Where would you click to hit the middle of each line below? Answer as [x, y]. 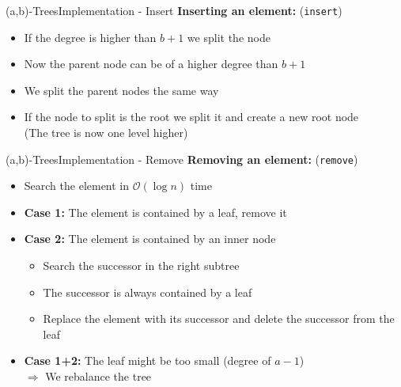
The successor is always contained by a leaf [148, 292]
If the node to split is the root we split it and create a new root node [191, 117]
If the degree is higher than [90, 37]
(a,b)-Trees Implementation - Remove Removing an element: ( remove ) [182, 159]
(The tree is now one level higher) [106, 133]
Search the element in [77, 186]
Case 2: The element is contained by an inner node [150, 239]
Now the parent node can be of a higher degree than [151, 64]
